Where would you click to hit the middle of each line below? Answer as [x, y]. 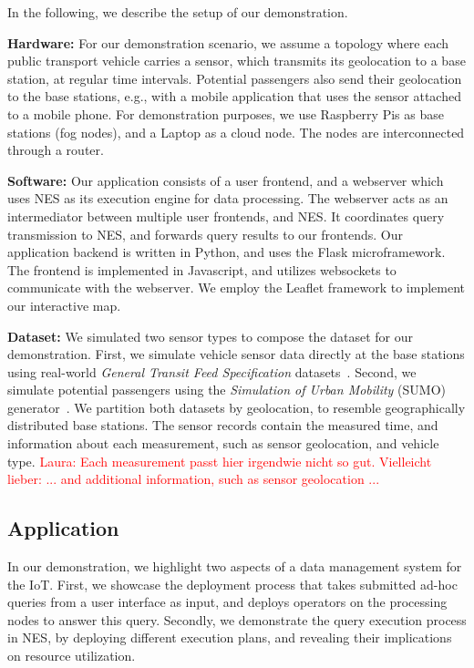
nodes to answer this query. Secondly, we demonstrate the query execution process [237, 619]
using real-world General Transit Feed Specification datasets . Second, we [212, 371]
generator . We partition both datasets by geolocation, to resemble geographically [237, 407]
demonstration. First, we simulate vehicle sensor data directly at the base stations [236, 354]
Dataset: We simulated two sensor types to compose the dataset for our [211, 336]
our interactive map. [64, 305]
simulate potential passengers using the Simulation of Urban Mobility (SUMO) [227, 390]
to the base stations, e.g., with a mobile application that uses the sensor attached [234, 96]
